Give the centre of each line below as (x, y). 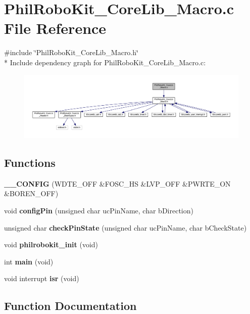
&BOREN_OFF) (31, 193)
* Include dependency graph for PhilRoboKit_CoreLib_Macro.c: (105, 62)
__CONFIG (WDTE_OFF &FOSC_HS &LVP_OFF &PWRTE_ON (117, 183)
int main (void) (29, 261)
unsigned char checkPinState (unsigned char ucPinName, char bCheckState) (126, 227)
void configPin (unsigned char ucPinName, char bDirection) (99, 210)
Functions (30, 162)
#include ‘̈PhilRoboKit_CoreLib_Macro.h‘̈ (71, 52)
